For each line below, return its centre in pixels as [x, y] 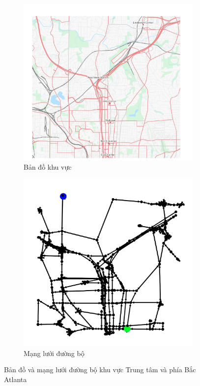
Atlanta [15, 379]
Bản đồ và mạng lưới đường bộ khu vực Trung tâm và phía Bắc [100, 370]
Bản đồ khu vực [48, 167]
